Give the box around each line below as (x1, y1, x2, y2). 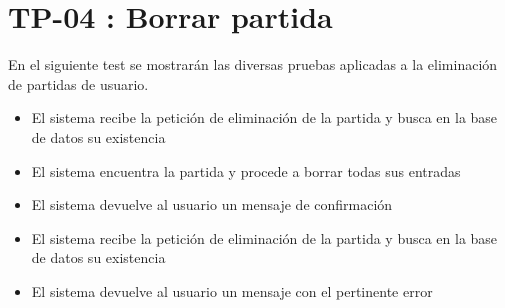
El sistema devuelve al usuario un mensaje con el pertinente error (31, 280, 433, 301)
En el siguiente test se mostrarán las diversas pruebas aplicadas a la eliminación (8, 54, 498, 75)
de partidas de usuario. (8, 73, 149, 94)
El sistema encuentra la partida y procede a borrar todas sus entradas (31, 160, 461, 181)
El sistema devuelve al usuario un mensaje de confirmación (31, 194, 393, 215)
